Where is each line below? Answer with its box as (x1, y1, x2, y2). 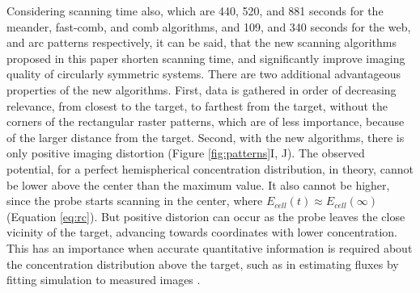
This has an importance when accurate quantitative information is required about (6, 239, 413, 256)
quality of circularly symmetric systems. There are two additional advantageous (6, 65, 401, 82)
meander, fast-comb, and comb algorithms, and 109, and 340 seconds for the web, (6, 18, 411, 35)
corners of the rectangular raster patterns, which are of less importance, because (6, 113, 405, 130)
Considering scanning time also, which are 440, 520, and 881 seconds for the (6, 2, 384, 19)
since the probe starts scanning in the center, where (6, 192, 263, 209)
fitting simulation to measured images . (6, 271, 201, 288)
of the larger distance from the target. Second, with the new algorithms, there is (6, 128, 405, 145)
